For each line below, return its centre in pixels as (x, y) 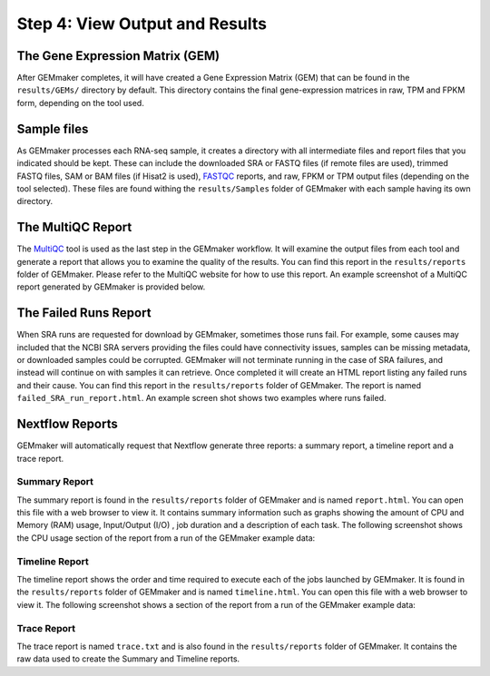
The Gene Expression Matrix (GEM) (118, 56)
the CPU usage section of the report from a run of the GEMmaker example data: (166, 538)
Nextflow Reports (67, 424)
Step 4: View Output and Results (142, 24)
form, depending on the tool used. (80, 103)
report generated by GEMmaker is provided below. (111, 287)
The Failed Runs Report (84, 313)
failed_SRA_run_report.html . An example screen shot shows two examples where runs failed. (201, 398)
